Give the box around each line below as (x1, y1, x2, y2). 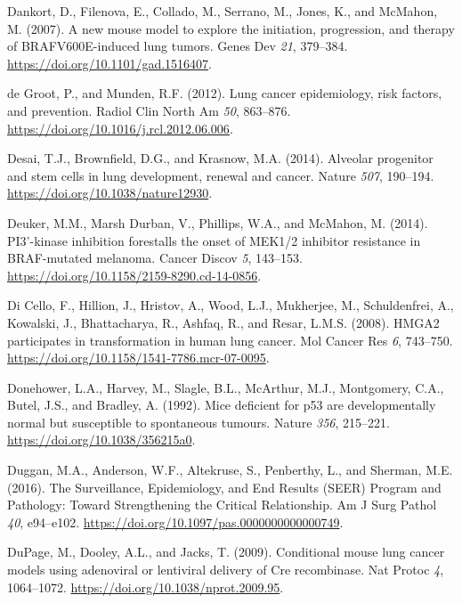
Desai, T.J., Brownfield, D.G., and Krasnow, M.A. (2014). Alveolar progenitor (7, 149, 434, 167)
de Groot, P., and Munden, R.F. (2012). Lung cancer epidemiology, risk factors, (7, 84, 442, 102)
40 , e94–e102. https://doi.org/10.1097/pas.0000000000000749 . (7, 512, 344, 531)
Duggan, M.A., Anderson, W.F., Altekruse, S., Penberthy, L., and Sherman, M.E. (7, 460, 453, 479)
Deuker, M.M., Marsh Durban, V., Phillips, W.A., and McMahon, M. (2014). (7, 213, 428, 232)
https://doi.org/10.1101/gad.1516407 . (7, 53, 213, 72)
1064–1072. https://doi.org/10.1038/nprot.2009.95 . (7, 577, 284, 596)
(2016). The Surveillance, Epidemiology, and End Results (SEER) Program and (7, 477, 442, 496)
